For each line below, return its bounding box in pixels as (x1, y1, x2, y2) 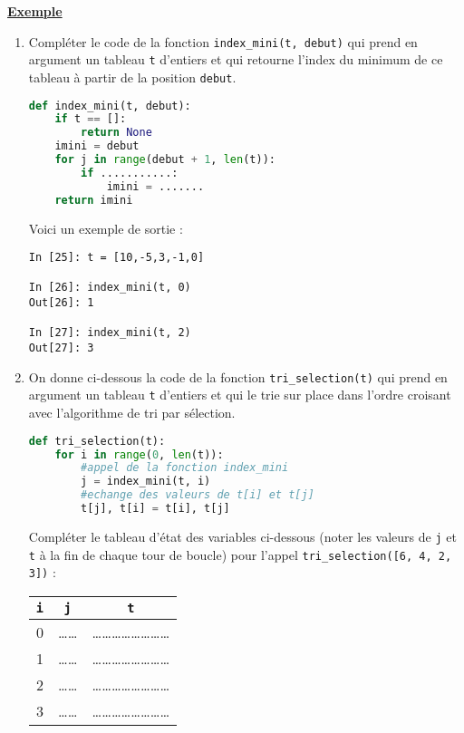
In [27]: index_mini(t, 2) (28, 326, 191, 340)
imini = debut (54, 140, 140, 153)
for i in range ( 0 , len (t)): (54, 448, 224, 461)
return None (81, 126, 152, 140)
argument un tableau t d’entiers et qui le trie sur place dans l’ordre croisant (28, 385, 451, 404)
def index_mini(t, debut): (28, 99, 191, 112)
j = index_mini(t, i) (81, 475, 211, 488)
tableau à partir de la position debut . (28, 67, 237, 86)
